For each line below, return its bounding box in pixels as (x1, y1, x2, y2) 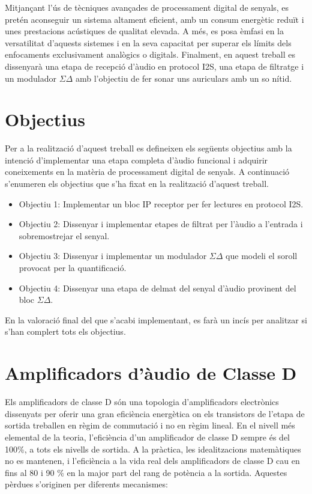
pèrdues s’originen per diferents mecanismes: (5, 478, 168, 490)
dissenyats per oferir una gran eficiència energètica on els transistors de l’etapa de (5, 407, 305, 419)
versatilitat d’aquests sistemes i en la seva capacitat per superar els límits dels (5, 36, 292, 49)
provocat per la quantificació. (19, 261, 127, 274)
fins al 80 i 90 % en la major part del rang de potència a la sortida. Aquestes (5, 466, 287, 478)
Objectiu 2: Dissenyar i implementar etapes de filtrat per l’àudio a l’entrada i (19, 218, 303, 230)
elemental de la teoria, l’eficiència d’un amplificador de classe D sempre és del (5, 430, 290, 443)
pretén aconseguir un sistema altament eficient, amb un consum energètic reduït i (5, 13, 304, 25)
